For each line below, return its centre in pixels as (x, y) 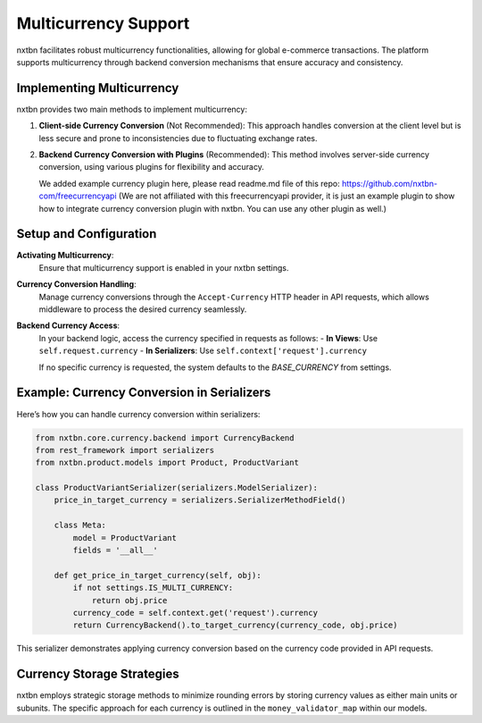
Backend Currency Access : (68, 325)
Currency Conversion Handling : (77, 284)
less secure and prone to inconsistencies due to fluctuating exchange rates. (178, 138)
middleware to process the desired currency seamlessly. (143, 309)
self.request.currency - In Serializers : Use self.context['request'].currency (203, 351)
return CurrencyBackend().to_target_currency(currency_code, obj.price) (235, 625)
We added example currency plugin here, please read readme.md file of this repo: (190, 183)
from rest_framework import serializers (125, 450)
